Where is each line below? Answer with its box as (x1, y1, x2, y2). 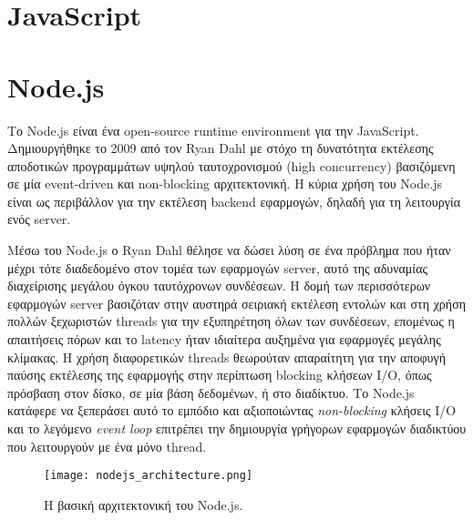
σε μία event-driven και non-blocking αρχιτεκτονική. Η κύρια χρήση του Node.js (7, 174, 442, 193)
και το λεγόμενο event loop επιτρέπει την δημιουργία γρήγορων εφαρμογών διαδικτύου (7, 419, 467, 437)
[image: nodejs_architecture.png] (44, 469, 253, 483)
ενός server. (7, 209, 71, 229)
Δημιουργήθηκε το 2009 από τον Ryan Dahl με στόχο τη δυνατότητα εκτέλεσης (7, 138, 434, 158)
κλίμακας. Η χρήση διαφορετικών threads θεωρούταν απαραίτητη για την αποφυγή (7, 347, 446, 366)
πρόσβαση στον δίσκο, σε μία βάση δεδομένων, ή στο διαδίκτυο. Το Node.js (7, 382, 415, 402)
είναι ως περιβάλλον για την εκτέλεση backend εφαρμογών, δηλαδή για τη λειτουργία (7, 191, 460, 210)
